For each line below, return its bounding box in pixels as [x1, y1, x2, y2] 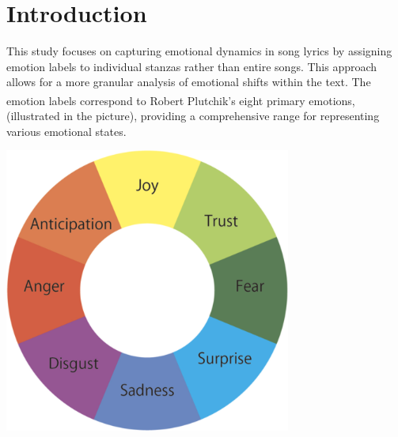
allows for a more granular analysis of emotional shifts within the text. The [6, 73, 371, 90]
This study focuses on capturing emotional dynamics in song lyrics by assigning [6, 43, 392, 59]
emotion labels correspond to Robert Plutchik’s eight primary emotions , [6, 92, 355, 108]
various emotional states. [6, 122, 127, 139]
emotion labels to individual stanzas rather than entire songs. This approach [6, 58, 377, 74]
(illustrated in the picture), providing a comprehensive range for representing [6, 107, 380, 124]
